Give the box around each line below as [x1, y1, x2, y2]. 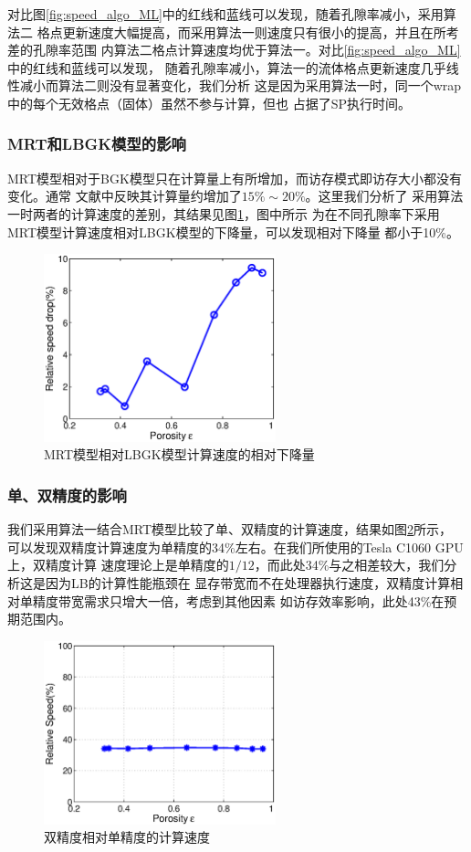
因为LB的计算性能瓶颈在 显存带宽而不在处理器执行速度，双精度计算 [45, 573, 451, 593]
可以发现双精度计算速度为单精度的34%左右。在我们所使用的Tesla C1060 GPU [7, 537, 464, 556]
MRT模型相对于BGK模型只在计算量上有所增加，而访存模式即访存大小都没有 [7, 168, 462, 187]
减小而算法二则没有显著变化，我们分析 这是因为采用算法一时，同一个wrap [19, 76, 462, 95]
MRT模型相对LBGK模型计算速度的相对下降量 [44, 445, 315, 464]
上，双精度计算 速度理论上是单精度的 [7, 555, 229, 574]
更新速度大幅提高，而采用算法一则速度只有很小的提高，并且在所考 [62, 22, 459, 41]
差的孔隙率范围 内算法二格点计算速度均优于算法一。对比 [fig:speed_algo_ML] [7, 40, 461, 59]
